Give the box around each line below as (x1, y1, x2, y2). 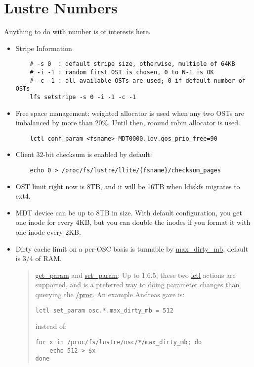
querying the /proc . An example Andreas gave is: (35, 289, 185, 300)
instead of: (35, 321, 67, 331)
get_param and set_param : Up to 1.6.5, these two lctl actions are (35, 269, 236, 280)
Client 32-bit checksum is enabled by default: (15, 149, 152, 159)
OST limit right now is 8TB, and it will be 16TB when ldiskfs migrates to (15, 181, 240, 191)
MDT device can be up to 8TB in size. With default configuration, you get (15, 207, 243, 217)
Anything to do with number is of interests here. (4, 26, 151, 37)
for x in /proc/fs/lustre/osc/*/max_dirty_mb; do (35, 338, 202, 346)
